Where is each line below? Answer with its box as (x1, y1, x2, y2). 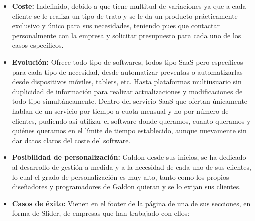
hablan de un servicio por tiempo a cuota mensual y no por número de (12, 105, 229, 116)
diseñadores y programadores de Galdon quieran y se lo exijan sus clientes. (12, 181, 241, 192)
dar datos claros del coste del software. (12, 135, 131, 145)
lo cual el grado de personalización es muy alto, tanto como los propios (12, 171, 229, 182)
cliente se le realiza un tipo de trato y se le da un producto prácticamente (12, 10, 238, 21)
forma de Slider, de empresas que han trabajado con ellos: (12, 208, 190, 218)
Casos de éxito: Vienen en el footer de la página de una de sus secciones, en (12, 198, 251, 208)
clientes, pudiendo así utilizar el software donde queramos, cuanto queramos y (12, 115, 251, 126)
